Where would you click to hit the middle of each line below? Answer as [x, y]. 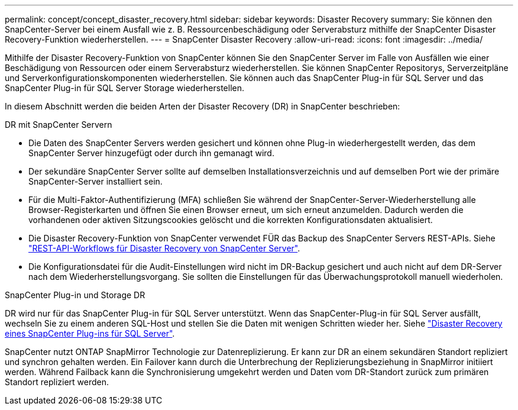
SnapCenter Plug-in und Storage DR [75, 295]
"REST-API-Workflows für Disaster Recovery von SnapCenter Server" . [164, 248]
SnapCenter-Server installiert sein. [95, 181]
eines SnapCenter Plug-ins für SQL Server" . [90, 333]
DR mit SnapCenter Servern [59, 125]
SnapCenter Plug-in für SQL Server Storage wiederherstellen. [125, 88]
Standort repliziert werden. [57, 382]
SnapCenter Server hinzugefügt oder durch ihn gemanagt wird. [151, 153]
